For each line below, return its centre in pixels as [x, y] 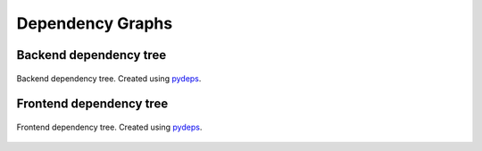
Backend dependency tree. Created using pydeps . [109, 78]
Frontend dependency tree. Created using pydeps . [109, 127]
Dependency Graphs [95, 23]
